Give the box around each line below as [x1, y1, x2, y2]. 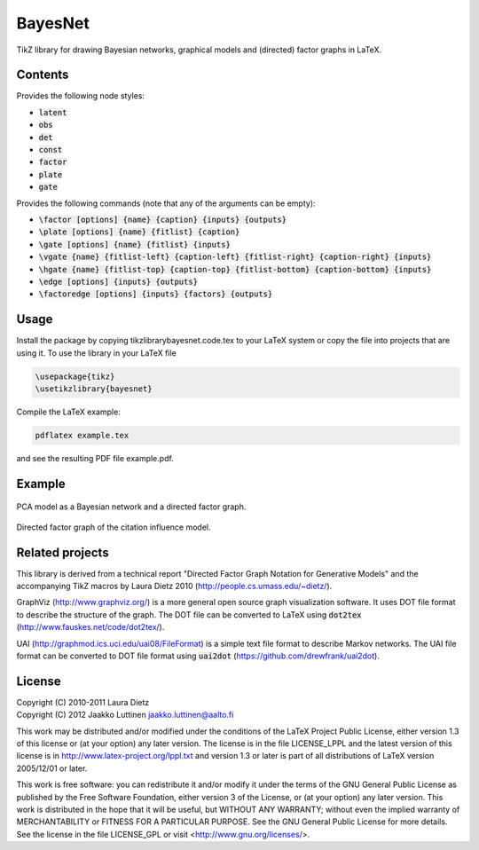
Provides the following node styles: [16, 91, 145, 101]
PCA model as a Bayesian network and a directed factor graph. [16, 501, 247, 512]
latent [38, 107, 67, 117]
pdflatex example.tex [35, 430, 130, 440]
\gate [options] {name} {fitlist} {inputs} [38, 240, 231, 249]
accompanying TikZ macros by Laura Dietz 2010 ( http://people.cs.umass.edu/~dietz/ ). [16, 581, 333, 592]
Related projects [16, 545, 110, 560]
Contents [16, 67, 69, 83]
